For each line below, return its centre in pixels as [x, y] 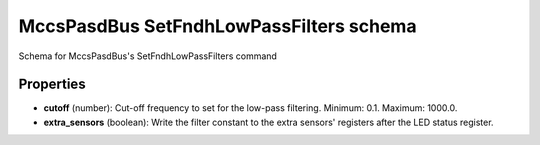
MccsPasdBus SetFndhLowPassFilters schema [217, 26]
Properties [52, 84]
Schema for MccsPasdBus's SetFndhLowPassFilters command [147, 56]
